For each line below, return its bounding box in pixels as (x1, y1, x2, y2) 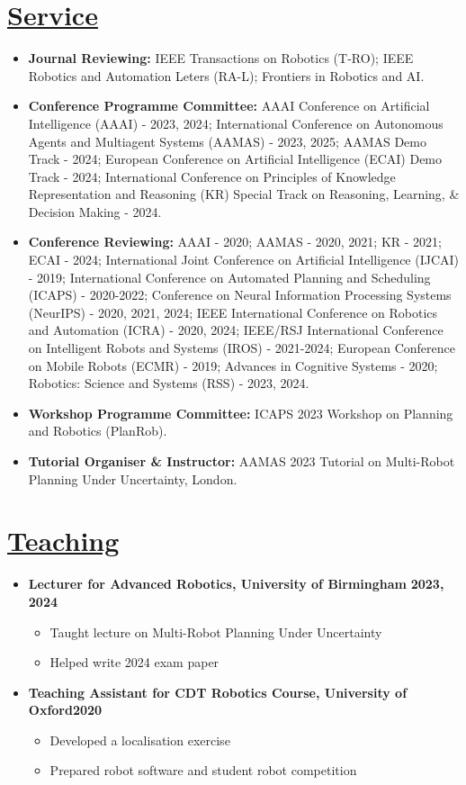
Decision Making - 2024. (28, 202, 162, 221)
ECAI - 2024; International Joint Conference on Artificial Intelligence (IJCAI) (28, 250, 460, 269)
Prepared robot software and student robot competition (49, 761, 357, 780)
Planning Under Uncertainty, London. (28, 469, 237, 488)
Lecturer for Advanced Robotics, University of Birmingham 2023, (28, 574, 444, 593)
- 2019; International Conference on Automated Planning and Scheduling (28, 267, 431, 286)
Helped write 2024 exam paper (49, 653, 220, 672)
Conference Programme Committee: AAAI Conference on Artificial (28, 96, 430, 115)
